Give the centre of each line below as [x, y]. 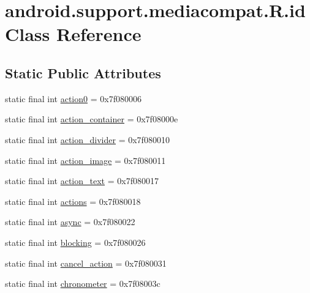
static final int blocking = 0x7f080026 [75, 242]
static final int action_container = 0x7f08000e [92, 119]
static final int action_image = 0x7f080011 [85, 160]
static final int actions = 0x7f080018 [73, 201]
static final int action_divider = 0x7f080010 [87, 139]
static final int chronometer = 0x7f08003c [83, 284]
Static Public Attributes [83, 72]
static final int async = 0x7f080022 [70, 222]
